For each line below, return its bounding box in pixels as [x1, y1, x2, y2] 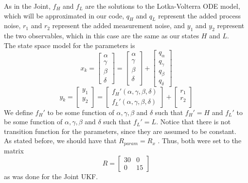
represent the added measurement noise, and [52, 20, 185, 31]
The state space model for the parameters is [4, 40, 135, 50]
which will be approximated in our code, [4, 10, 124, 20]
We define [4, 107, 33, 117]
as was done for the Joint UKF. [4, 171, 98, 181]
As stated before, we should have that [4, 135, 117, 146]
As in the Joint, [4, 1, 51, 11]
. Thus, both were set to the [158, 135, 242, 146]
